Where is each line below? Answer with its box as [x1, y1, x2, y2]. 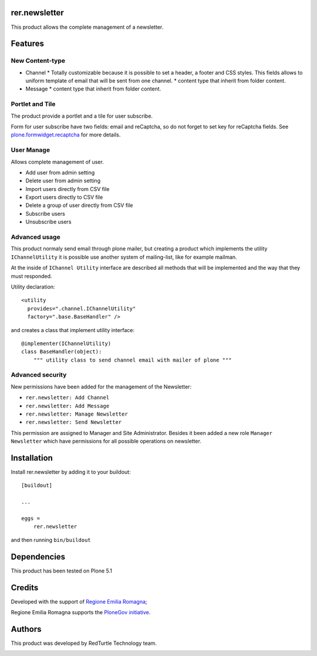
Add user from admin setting [25, 169, 95, 176]
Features [11, 39, 44, 49]
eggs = [21, 515, 41, 522]
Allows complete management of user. [11, 158, 104, 165]
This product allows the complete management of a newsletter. [11, 24, 164, 31]
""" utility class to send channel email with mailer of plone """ [33, 356, 232, 363]
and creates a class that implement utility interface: [11, 326, 135, 333]
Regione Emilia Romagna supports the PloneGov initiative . [11, 609, 151, 616]
